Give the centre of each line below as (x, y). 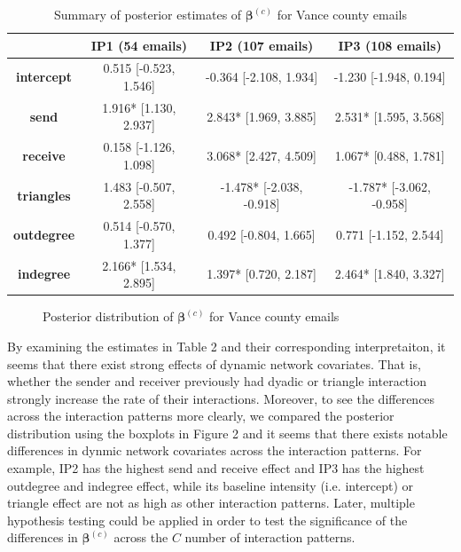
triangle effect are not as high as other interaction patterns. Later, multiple (211, 503)
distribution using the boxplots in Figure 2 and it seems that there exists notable (227, 433)
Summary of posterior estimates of (148, 14)
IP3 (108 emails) (390, 45)
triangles (44, 195)
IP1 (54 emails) (139, 45)
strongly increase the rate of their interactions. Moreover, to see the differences (221, 398)
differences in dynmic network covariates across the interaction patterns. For (215, 450)
